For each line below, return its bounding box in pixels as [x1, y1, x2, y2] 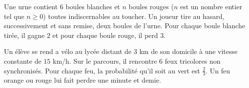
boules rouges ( [128, 1, 174, 11]
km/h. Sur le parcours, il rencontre [53, 55, 157, 66]
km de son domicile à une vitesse [139, 46, 238, 56]
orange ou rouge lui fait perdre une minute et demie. [4, 75, 161, 85]
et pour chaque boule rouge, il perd [52, 30, 158, 40]
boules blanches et [65, 1, 120, 11]
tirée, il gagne [4, 30, 45, 40]
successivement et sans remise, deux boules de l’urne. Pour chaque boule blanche [4, 20, 245, 31]
